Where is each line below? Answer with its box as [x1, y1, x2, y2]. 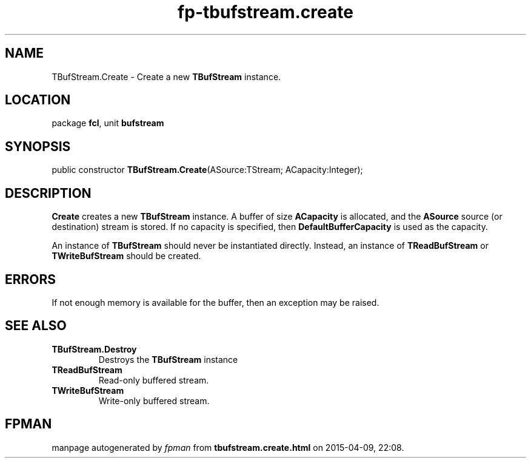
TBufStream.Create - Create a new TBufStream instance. [52, 71, 281, 82]
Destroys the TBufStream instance [98, 354, 238, 365]
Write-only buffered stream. [98, 395, 210, 406]
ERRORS [5, 271, 56, 287]
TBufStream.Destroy [52, 343, 137, 354]
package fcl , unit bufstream [52, 118, 164, 129]
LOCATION [5, 92, 71, 108]
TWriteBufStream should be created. [52, 251, 201, 262]
